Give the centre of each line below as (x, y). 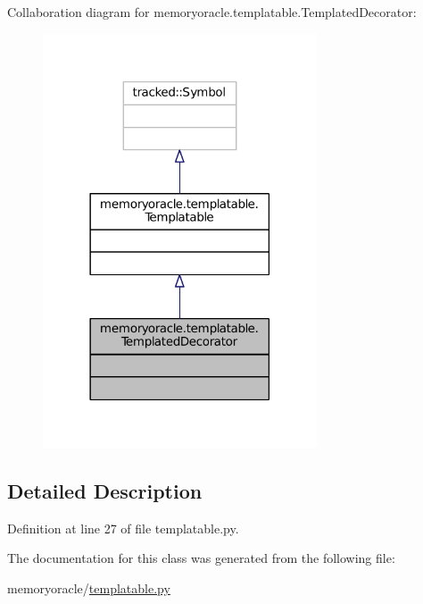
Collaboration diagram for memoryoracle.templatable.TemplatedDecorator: (212, 12)
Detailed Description (105, 490)
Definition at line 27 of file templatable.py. (123, 528)
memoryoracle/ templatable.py (89, 587)
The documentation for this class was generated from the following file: (201, 558)
